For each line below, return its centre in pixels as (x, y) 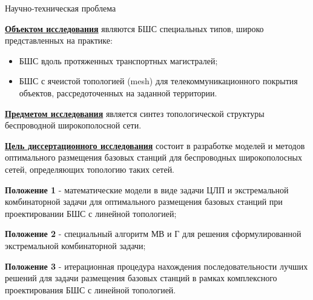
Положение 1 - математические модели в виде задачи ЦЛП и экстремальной (147, 189)
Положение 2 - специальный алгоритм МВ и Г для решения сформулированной (153, 234)
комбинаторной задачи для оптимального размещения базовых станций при (144, 202)
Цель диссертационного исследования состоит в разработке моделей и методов (155, 145)
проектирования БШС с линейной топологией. (91, 289)
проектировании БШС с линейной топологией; (91, 213)
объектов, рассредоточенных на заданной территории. (118, 92)
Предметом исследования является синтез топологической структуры (135, 113)
